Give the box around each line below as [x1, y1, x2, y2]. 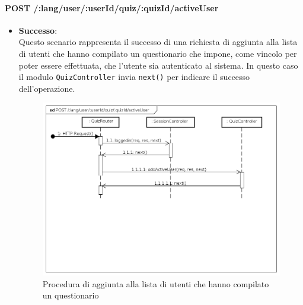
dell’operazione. [18, 82, 75, 94]
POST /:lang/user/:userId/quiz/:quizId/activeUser [5, 1, 219, 14]
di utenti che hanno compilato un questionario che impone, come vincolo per [18, 47, 297, 59]
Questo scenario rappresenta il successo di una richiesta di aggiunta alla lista [18, 36, 298, 48]
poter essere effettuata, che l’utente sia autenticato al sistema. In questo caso [18, 59, 298, 71]
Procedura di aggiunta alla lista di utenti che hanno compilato [42, 277, 269, 290]
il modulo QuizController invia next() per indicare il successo [18, 70, 250, 83]
